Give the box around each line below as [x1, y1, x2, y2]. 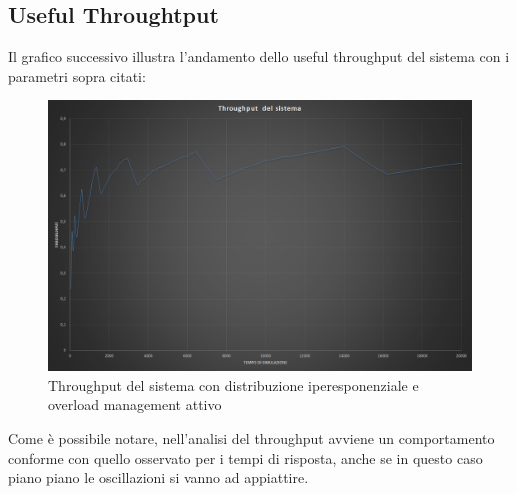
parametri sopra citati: [8, 65, 146, 86]
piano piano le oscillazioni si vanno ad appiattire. [8, 467, 309, 488]
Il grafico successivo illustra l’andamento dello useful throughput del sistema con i [8, 46, 510, 67]
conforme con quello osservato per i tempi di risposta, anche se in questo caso [8, 447, 483, 468]
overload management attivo [48, 394, 222, 415]
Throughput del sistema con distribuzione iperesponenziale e [48, 374, 419, 395]
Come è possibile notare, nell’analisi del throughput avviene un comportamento [8, 427, 495, 448]
